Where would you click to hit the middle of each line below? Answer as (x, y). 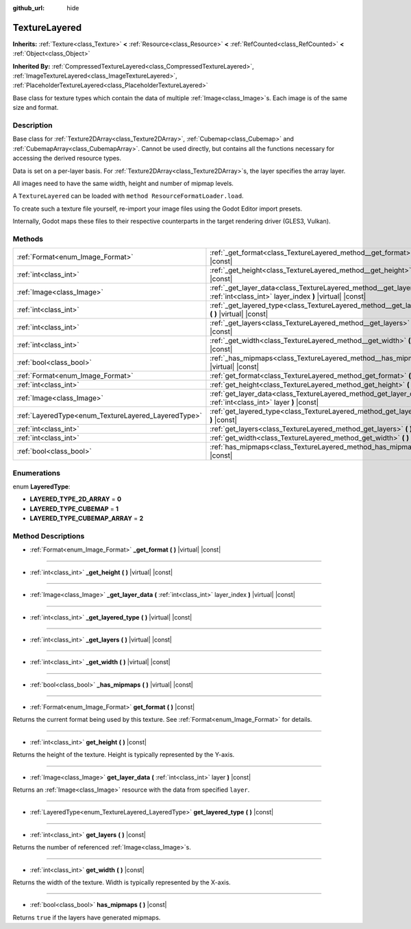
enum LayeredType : (41, 486)
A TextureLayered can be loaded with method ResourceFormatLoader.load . (128, 196)
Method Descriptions (49, 536)
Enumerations (37, 473)
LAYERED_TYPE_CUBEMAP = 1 (74, 508)
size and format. (36, 108)
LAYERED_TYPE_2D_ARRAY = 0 (76, 499)
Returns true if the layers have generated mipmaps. (87, 917)
